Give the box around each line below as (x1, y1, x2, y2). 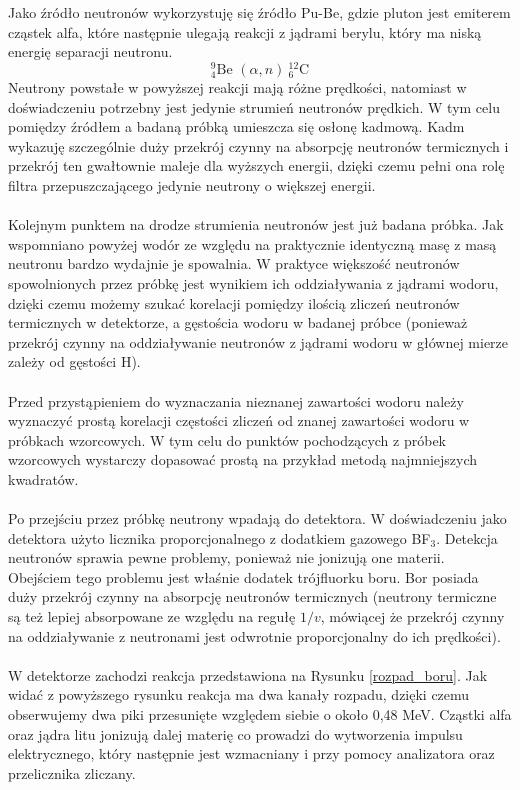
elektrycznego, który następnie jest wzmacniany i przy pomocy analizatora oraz (8, 743, 495, 764)
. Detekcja (436, 527, 498, 548)
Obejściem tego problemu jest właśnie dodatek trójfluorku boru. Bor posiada (8, 566, 479, 587)
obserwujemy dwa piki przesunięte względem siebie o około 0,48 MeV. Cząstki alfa (8, 704, 512, 725)
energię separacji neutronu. (8, 41, 173, 62)
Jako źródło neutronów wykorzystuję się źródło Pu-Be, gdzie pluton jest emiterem (8, 2, 511, 22)
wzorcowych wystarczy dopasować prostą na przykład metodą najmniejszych (8, 449, 478, 470)
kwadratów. (8, 468, 79, 489)
